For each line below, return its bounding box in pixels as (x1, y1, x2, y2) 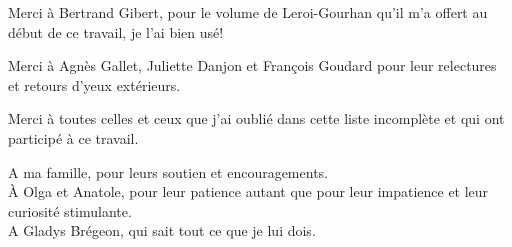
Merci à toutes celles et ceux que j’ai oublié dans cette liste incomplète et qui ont (8, 108, 505, 129)
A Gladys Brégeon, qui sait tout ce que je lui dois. (8, 220, 316, 241)
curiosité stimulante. (8, 200, 132, 221)
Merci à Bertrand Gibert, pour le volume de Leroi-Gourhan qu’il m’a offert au (8, 2, 488, 22)
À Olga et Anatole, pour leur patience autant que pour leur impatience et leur (8, 181, 489, 202)
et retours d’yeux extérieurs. (8, 74, 181, 95)
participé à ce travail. (8, 127, 139, 148)
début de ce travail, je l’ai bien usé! (8, 21, 224, 42)
